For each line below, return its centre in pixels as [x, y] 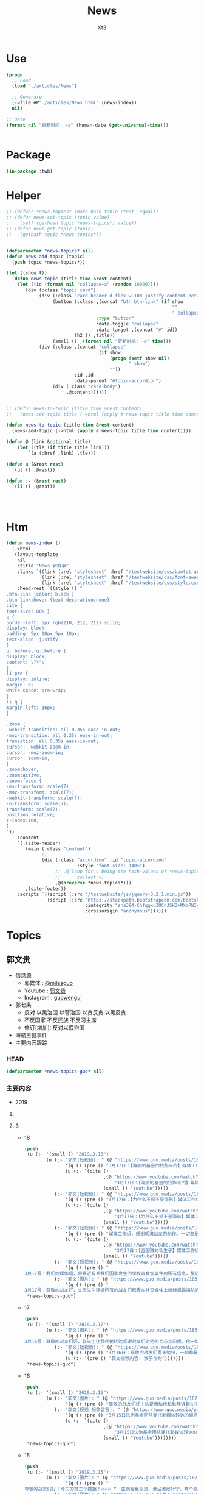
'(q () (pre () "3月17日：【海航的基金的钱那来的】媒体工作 [132, 1166]
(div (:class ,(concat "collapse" [82, 347]
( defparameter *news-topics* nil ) [50, 251]
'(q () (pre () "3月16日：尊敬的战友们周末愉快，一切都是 [131, 1353]
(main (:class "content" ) [58, 849]
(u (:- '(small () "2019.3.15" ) [68, 1472]
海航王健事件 [31, 1035]
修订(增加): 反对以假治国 [54, 1028]
